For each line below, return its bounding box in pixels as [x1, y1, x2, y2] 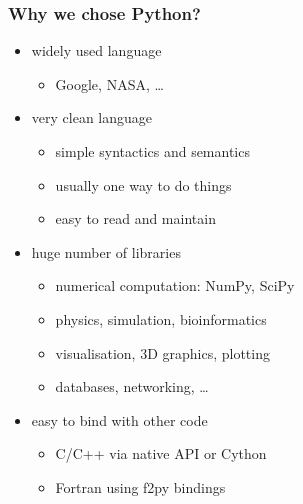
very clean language [31, 107, 153, 128]
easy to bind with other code [31, 409, 208, 430]
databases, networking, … [55, 376, 209, 397]
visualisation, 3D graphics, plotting [55, 342, 270, 363]
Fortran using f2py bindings [55, 476, 226, 497]
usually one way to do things [55, 174, 232, 195]
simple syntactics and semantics [55, 141, 250, 161]
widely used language [31, 40, 162, 61]
